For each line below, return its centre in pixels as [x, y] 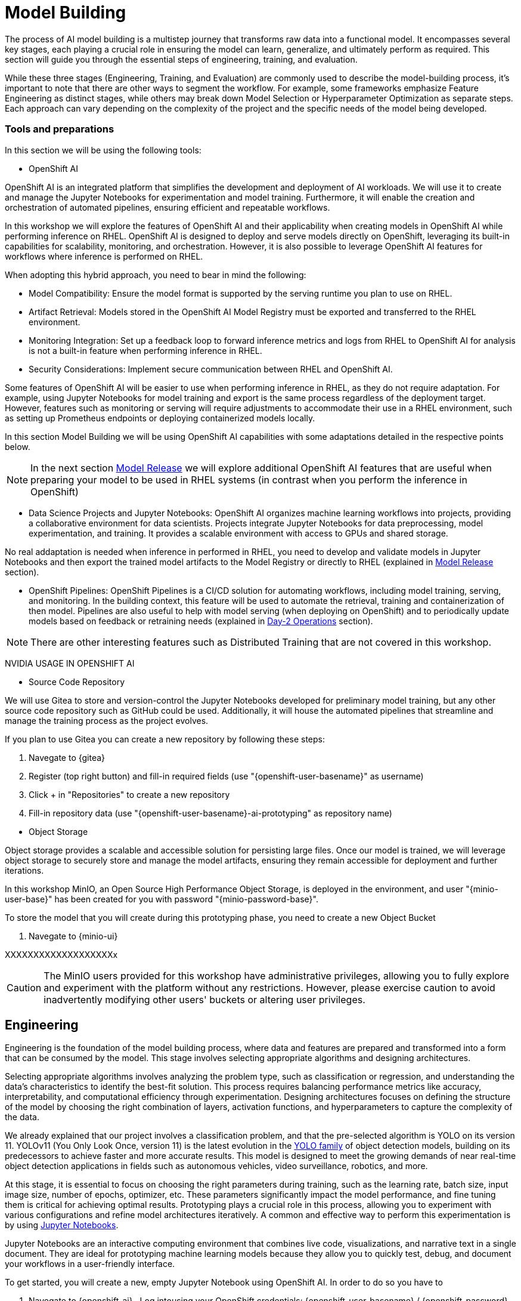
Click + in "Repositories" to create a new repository [129, 794]
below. [18, 446]
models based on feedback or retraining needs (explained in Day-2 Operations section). [201, 621]
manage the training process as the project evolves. [107, 720]
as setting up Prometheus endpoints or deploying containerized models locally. [160, 418]
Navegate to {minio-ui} [73, 936]
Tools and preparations [60, 129]
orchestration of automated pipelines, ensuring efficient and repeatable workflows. [168, 207]
